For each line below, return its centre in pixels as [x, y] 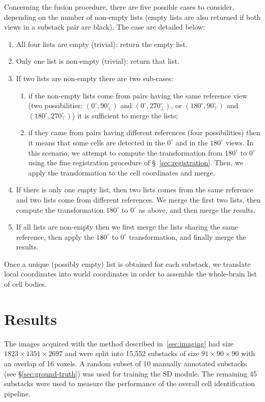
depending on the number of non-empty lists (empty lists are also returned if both [132, 17]
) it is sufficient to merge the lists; [125, 115]
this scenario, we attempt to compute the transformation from [125, 152]
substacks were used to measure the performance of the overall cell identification [130, 383]
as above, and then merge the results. [197, 209]
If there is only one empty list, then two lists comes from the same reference [135, 190]
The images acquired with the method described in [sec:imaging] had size [119, 343]
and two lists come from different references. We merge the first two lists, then [138, 199]
